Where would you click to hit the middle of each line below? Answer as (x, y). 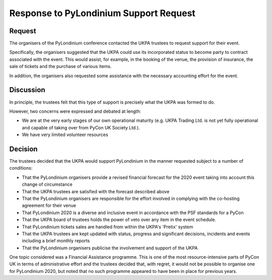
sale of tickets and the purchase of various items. (60, 66)
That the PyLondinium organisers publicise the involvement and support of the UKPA (110, 248)
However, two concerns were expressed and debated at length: (75, 111)
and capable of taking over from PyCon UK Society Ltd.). (81, 127)
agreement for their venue (49, 205)
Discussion (27, 90)
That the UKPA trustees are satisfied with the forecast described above (96, 191)
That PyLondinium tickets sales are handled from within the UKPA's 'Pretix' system (108, 227)
